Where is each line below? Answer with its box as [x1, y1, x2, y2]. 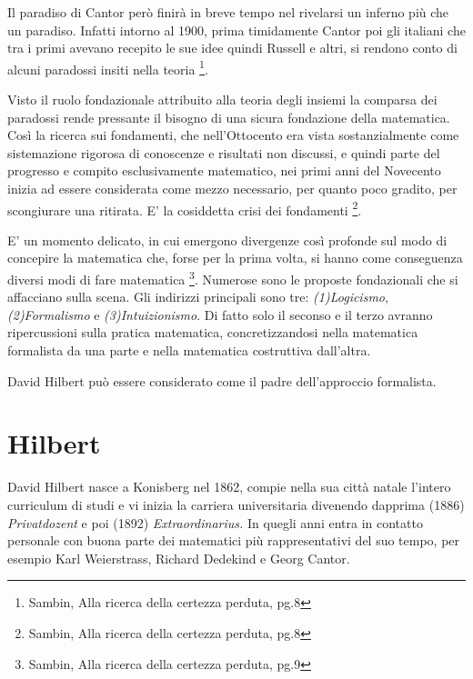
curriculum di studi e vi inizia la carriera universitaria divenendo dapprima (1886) [7, 494, 465, 514]
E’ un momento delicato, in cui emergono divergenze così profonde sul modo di [7, 230, 448, 249]
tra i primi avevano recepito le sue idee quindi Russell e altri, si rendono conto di [7, 38, 458, 57]
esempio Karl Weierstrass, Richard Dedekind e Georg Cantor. [7, 548, 350, 567]
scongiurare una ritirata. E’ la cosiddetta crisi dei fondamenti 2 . [7, 197, 362, 219]
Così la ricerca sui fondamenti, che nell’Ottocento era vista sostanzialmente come [7, 125, 459, 145]
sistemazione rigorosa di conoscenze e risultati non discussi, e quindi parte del [7, 143, 440, 162]
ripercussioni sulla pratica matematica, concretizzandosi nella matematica [7, 323, 418, 342]
